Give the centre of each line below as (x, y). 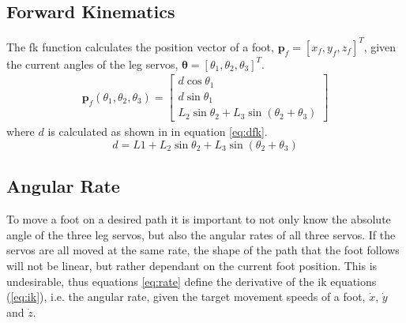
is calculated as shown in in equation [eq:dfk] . (158, 131)
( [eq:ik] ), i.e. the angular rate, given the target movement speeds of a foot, (186, 297)
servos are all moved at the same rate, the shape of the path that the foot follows (203, 250)
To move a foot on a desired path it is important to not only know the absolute (199, 219)
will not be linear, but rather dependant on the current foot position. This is (192, 265)
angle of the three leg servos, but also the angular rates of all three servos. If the (201, 234)
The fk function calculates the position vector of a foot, (140, 46)
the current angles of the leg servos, (92, 64)
